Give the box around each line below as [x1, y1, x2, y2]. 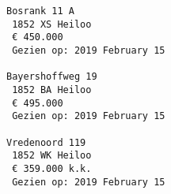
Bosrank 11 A [6, 6, 74, 17]
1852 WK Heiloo [12, 150, 92, 162]
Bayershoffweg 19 [6, 71, 97, 83]
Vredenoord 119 [6, 136, 86, 148]
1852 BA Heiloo [12, 84, 92, 95]
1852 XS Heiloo [12, 18, 92, 30]
